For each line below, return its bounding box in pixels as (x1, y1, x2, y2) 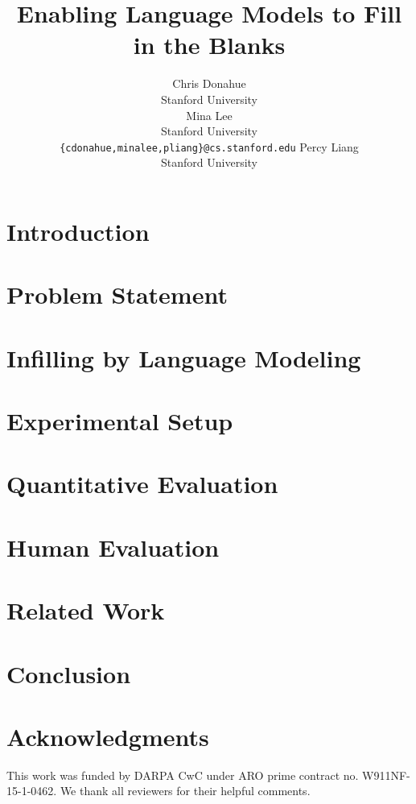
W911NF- (362, 766, 410, 783)
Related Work (6, 594, 165, 627)
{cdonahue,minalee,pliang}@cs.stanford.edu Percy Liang (60, 138, 359, 155)
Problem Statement (6, 278, 228, 311)
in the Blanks (133, 28, 286, 61)
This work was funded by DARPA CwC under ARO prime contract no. (6, 766, 359, 783)
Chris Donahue (172, 75, 246, 92)
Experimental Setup (6, 404, 233, 437)
